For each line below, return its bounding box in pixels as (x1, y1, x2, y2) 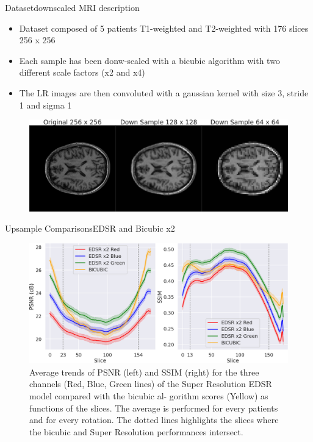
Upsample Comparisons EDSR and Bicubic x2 (5, 222, 175, 235)
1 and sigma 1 (19, 98, 72, 111)
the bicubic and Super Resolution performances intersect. (29, 425, 243, 438)
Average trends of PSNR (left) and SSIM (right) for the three (29, 365, 259, 378)
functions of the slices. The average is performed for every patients (29, 401, 278, 414)
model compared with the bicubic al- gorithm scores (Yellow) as (29, 389, 268, 402)
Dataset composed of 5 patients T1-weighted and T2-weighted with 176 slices (19, 21, 309, 34)
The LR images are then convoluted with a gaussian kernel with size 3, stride (19, 86, 309, 99)
